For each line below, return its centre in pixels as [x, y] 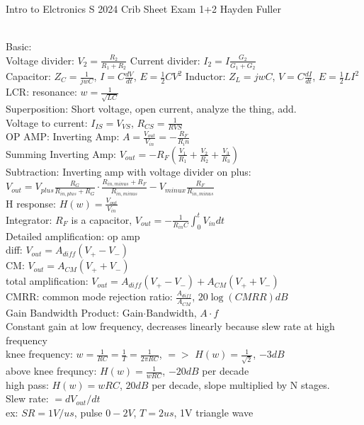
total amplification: [47, 281]
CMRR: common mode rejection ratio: [89, 296]
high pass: [27, 384]
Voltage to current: [47, 122]
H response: [31, 203]
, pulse [88, 413]
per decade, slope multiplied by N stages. [241, 384]
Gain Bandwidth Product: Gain [75, 312]
